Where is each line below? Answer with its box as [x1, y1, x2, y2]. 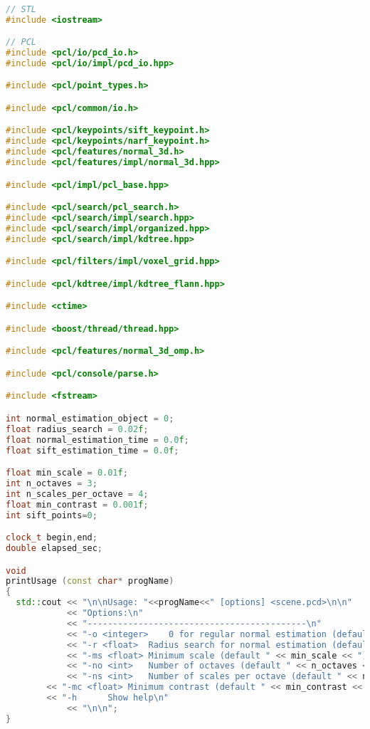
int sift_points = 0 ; [6, 510, 97, 520]
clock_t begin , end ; [6, 533, 97, 543]
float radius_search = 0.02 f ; [6, 424, 149, 434]
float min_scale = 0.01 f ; [6, 468, 128, 478]
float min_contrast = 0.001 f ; [6, 499, 149, 510]
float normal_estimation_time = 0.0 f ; [6, 434, 189, 445]
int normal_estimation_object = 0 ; [6, 413, 174, 424]
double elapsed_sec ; [6, 543, 103, 554]
